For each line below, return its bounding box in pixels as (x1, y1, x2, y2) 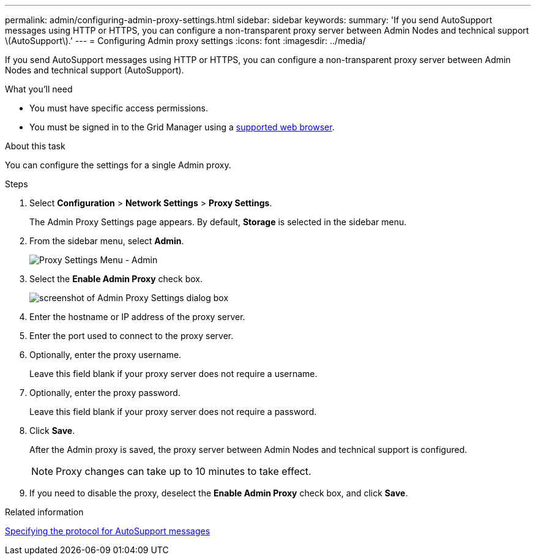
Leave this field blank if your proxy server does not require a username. (29, 368, 318, 379)
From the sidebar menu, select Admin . (29, 236, 184, 246)
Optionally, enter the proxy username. (29, 349, 182, 360)
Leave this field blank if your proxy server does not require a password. (29, 406, 317, 417)
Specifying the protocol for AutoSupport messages (5, 526, 210, 536)
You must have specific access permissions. (29, 103, 209, 113)
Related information (5, 507, 84, 517)
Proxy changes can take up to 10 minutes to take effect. (56, 465, 311, 477)
